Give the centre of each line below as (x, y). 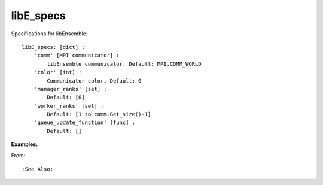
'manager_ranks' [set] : (70, 89)
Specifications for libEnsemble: (49, 34)
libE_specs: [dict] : (53, 47)
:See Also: (38, 169)
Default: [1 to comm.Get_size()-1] (99, 114)
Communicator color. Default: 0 (94, 81)
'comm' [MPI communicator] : (77, 56)
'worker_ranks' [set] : (69, 106)
